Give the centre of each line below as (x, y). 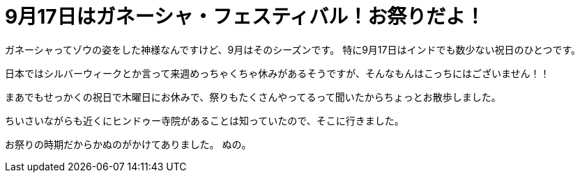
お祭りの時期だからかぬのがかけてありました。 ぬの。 (128, 144)
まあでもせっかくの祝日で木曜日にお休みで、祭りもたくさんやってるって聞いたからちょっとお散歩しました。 (253, 97)
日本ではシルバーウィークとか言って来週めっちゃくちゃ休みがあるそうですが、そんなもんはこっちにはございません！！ (277, 73)
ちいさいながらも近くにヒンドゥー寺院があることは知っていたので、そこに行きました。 (205, 120)
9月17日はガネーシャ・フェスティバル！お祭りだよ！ (245, 17)
